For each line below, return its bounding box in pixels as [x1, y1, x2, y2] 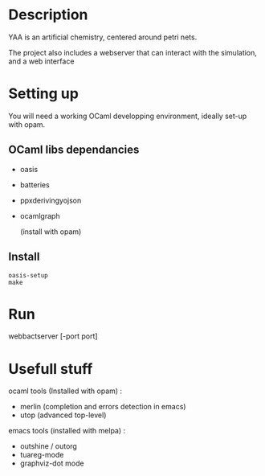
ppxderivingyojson [19, 195, 82, 205]
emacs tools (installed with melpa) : [8, 426, 126, 436]
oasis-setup [8, 271, 48, 279]
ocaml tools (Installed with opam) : [8, 386, 123, 396]
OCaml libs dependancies [8, 143, 140, 157]
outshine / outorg [19, 441, 78, 451]
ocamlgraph [19, 211, 60, 220]
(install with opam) [19, 227, 82, 236]
